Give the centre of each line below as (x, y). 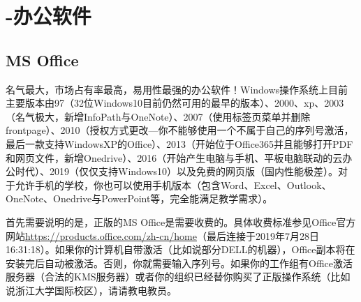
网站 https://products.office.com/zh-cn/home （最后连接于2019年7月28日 (162, 235)
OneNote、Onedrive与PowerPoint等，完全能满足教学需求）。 (139, 198)
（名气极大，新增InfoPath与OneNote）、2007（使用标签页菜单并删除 (158, 116)
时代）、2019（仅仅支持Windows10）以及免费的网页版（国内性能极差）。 (177, 171)
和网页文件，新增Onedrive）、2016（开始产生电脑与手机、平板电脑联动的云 (174, 157)
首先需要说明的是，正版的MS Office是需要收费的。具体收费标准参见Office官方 (181, 221)
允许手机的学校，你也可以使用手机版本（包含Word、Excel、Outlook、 (173, 184)
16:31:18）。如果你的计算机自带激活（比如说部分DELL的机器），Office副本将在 (180, 249)
